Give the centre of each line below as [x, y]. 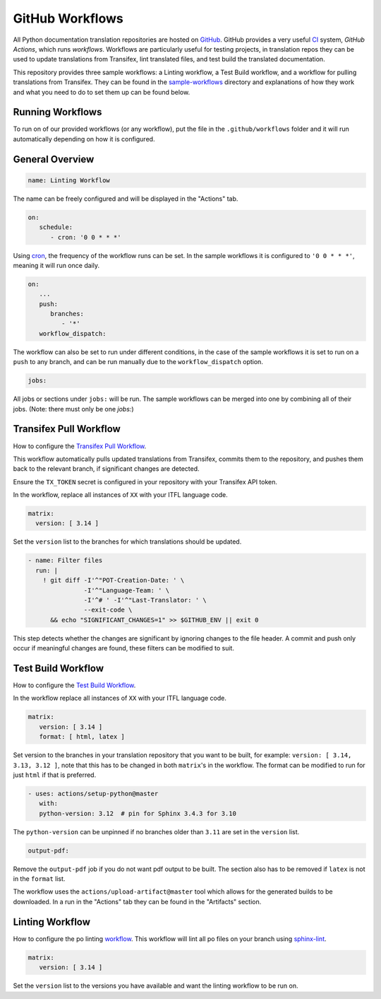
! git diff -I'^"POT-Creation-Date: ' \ [114, 580]
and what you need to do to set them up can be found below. [102, 92]
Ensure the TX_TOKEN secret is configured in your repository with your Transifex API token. [145, 481]
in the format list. [39, 879]
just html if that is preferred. [55, 775]
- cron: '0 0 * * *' [86, 237]
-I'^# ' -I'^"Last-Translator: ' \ [145, 600]
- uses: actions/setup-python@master [93, 793]
